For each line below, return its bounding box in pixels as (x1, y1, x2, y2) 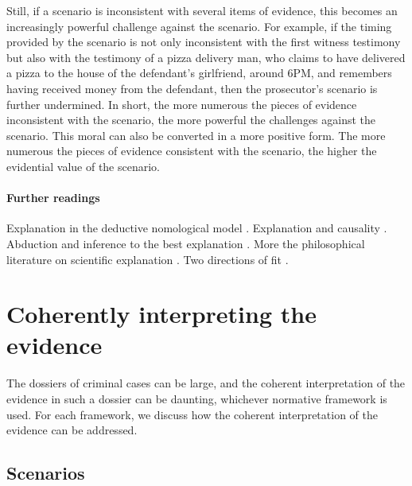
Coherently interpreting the (6, 297, 317, 330)
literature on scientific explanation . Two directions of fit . (6, 251, 289, 267)
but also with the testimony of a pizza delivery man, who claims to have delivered (6, 49, 406, 65)
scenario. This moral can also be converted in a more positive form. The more (6, 126, 386, 143)
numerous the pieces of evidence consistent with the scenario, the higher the (6, 142, 377, 159)
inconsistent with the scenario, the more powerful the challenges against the (6, 111, 376, 128)
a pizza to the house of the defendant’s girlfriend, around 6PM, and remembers (6, 64, 392, 81)
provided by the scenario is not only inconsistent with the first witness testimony (6, 33, 401, 50)
